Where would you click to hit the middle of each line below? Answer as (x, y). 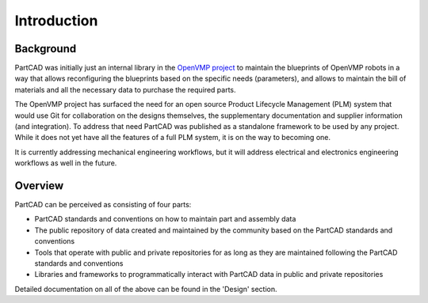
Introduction (56, 21)
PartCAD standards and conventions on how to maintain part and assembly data (165, 219)
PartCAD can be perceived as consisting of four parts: (103, 205)
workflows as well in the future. (66, 163)
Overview (39, 186)
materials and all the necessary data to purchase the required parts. (126, 89)
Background (46, 49)
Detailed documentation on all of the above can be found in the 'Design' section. (146, 289)
